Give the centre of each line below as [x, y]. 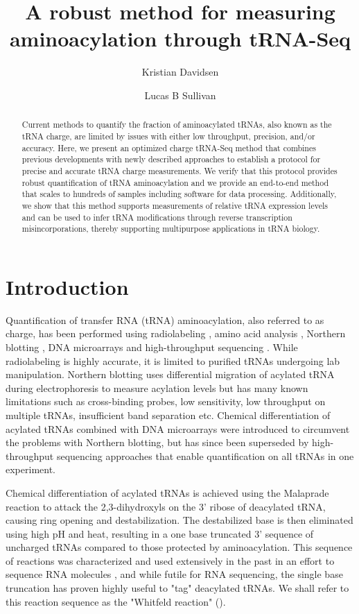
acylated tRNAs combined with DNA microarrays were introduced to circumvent [178, 428]
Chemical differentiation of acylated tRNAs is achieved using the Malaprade [167, 492]
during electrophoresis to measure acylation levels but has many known [157, 387]
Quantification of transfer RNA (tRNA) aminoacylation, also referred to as [165, 319]
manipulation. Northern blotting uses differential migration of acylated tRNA [170, 374]
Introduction [67, 286]
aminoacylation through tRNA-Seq [180, 39]
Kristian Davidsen [180, 72]
